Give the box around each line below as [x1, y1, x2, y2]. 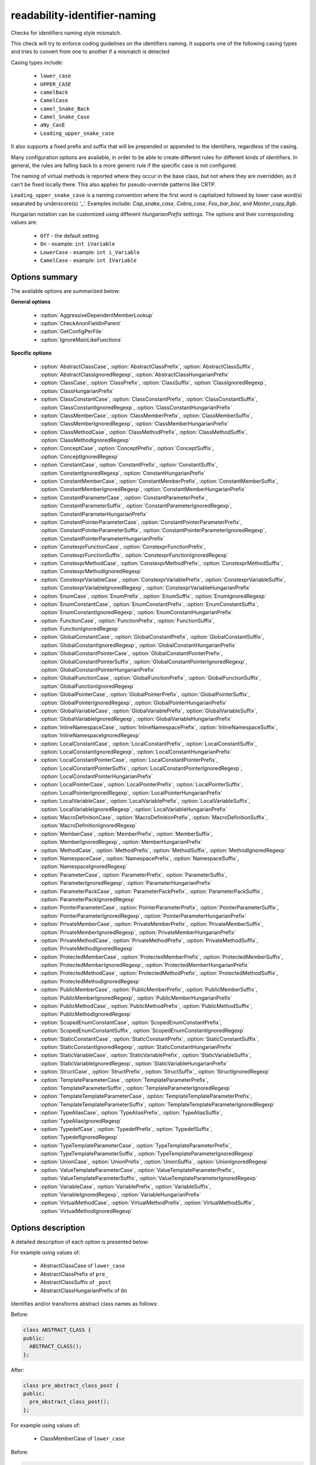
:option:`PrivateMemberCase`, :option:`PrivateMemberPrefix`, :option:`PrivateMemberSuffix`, [40, 921, 263, 928]
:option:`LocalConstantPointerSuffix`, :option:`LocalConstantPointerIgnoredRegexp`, [40, 765, 243, 772]
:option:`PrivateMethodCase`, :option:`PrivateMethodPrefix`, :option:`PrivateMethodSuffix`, [40, 936, 259, 943]
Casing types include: [11, 59, 64, 66]
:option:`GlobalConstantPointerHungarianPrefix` [40, 666, 156, 673]
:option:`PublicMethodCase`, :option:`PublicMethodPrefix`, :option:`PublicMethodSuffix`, [40, 1003, 253, 1010]
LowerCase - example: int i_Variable [40, 248, 140, 255]
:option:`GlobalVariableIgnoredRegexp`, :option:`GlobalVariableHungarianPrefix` [40, 716, 232, 723]
